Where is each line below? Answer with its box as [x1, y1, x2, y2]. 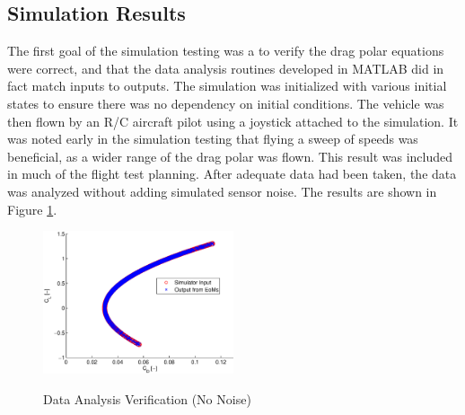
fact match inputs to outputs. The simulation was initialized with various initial [7, 76, 447, 95]
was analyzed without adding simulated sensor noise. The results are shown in [7, 181, 437, 200]
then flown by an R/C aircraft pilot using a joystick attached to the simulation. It [7, 111, 459, 130]
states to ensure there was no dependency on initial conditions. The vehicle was [7, 93, 444, 112]
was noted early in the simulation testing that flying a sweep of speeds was [7, 129, 418, 148]
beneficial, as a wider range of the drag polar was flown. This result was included [7, 146, 453, 165]
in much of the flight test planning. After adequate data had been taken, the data [7, 164, 457, 183]
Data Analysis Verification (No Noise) [43, 389, 251, 408]
